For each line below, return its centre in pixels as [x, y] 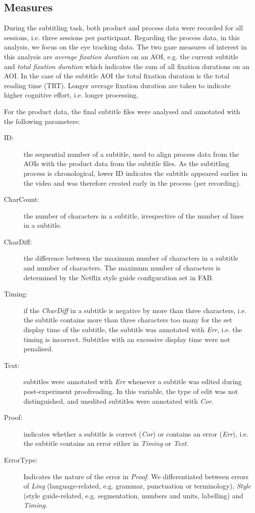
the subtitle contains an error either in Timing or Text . [106, 443]
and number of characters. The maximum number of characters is [122, 268]
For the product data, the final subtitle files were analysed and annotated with [122, 111]
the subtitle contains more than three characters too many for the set [128, 320]
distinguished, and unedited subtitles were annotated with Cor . [119, 401]
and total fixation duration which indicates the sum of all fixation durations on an [127, 66]
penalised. [38, 349]
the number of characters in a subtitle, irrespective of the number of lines [134, 215]
